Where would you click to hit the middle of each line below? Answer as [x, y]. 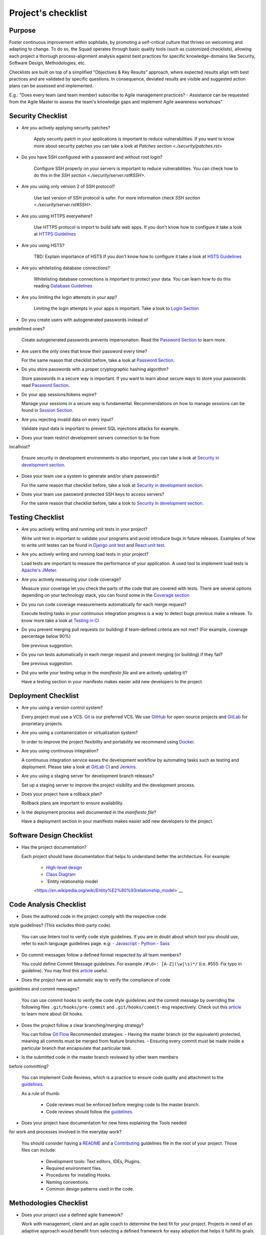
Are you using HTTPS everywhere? [57, 216]
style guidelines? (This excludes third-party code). [60, 925]
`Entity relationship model [72, 881]
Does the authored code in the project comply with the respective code [94, 916]
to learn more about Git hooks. [52, 1014]
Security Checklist [38, 116]
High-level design [64, 867]
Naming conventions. [68, 1182]
